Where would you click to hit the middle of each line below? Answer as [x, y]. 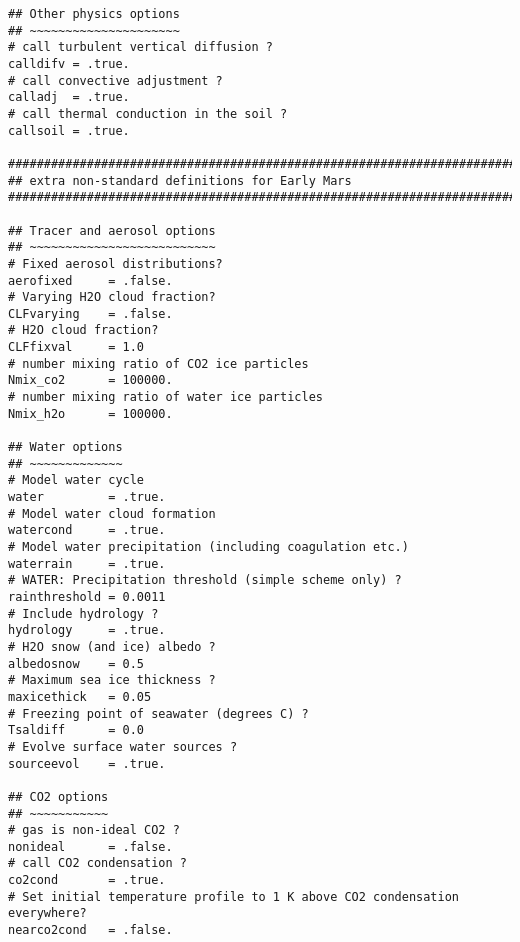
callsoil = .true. [69, 130]
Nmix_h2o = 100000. [90, 413]
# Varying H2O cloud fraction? [112, 297]
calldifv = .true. [69, 63]
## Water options [65, 447]
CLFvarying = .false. [90, 313]
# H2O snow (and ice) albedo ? [112, 646]
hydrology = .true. [87, 630]
